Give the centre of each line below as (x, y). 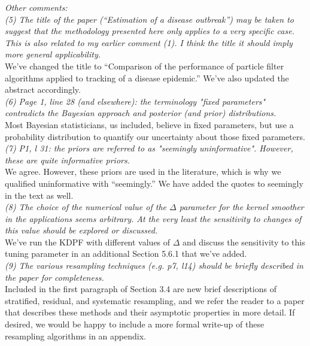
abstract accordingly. (43, 89)
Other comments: (36, 7)
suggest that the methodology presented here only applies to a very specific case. (150, 31)
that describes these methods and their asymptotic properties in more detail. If (150, 312)
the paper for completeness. (54, 277)
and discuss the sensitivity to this (244, 242)
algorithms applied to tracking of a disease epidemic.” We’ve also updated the (147, 78)
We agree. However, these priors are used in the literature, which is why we (143, 172)
